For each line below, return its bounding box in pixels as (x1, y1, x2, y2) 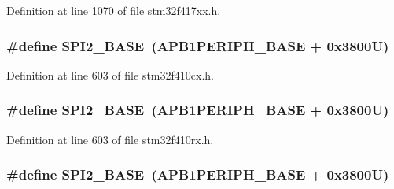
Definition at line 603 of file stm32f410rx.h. (6, 131, 214, 147)
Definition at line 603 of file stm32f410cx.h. (6, 66, 214, 83)
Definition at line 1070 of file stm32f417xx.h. (6, 2, 221, 18)
